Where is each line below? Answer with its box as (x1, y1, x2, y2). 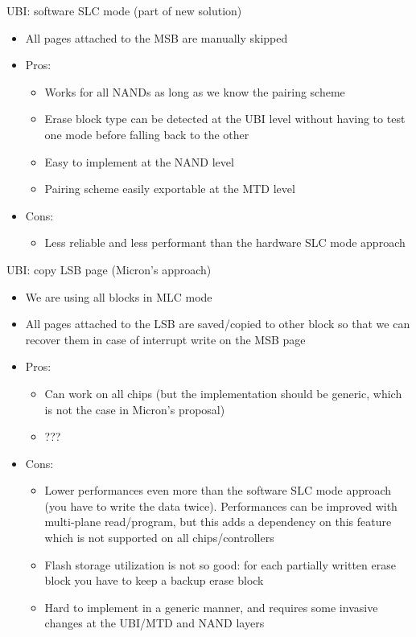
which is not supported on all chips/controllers (44, 529, 274, 546)
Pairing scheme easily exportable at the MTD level (44, 180, 295, 197)
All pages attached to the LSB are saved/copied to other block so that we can (25, 315, 410, 332)
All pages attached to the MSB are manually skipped (25, 29, 288, 46)
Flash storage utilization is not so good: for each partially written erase (44, 556, 396, 573)
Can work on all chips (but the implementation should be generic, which (44, 384, 402, 401)
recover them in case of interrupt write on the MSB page (25, 331, 306, 347)
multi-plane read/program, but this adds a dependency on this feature (44, 513, 392, 530)
